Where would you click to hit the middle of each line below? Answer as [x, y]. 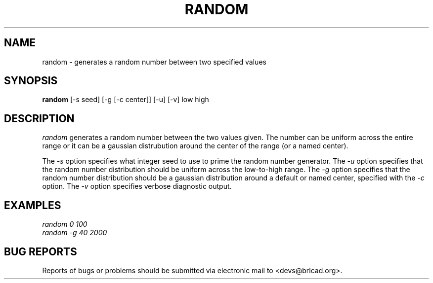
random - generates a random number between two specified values [154, 62]
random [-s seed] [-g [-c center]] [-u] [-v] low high [126, 100]
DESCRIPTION [39, 118]
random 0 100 [65, 224]
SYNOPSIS [31, 81]
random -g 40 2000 [75, 233]
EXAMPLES [33, 205]
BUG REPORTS [41, 251]
